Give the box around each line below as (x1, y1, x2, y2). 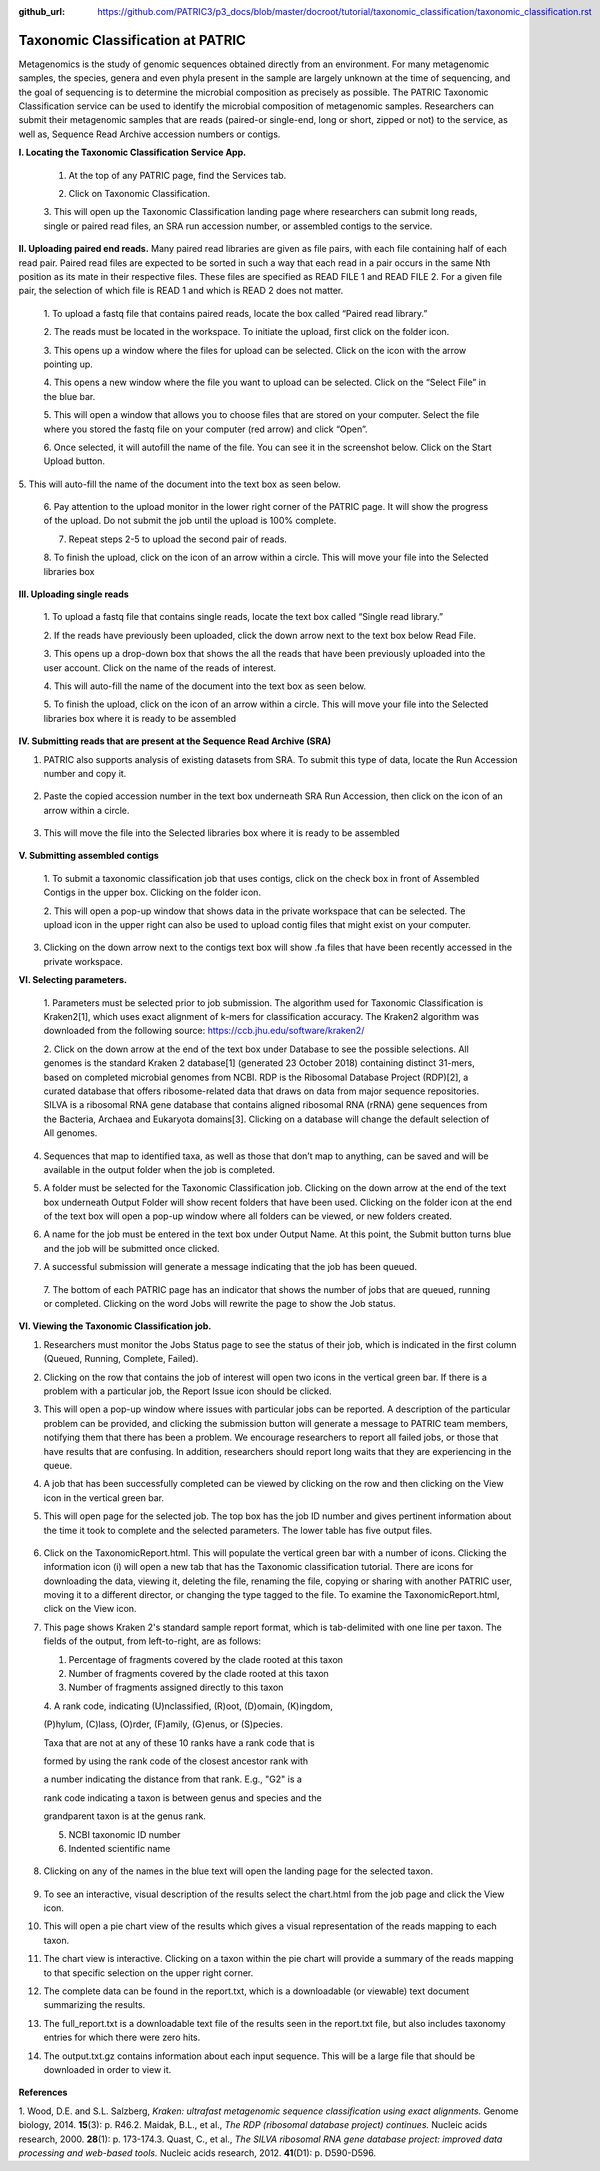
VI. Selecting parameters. (18, 974, 128, 986)
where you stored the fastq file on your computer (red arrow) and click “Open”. (43, 423, 369, 435)
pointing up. (43, 358, 94, 370)
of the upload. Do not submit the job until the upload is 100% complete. (43, 515, 337, 527)
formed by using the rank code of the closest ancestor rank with (43, 1755, 309, 1767)
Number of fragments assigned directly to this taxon (68, 1681, 284, 1694)
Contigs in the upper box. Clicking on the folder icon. (43, 886, 262, 899)
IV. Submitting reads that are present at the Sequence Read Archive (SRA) (18, 735, 332, 747)
